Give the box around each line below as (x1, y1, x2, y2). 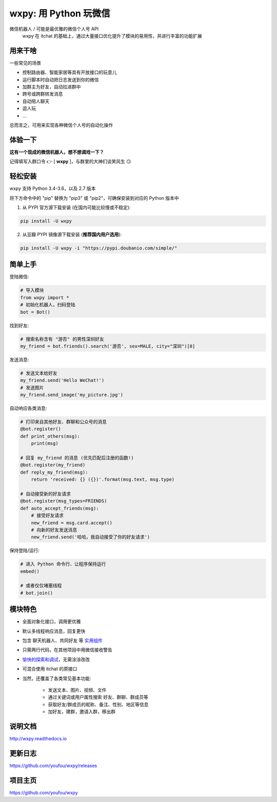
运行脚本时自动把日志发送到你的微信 (22, 76, 99, 82)
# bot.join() (20, 590, 53, 596)
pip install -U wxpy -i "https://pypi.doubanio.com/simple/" (20, 245, 177, 251)
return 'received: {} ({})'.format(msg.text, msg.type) (31, 477, 175, 482)
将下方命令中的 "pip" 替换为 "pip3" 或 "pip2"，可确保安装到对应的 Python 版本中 (9, 195, 179, 201)
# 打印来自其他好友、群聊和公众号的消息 (20, 419, 107, 425)
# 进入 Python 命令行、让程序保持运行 (20, 561, 106, 567)
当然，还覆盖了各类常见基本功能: (22, 675, 92, 682)
